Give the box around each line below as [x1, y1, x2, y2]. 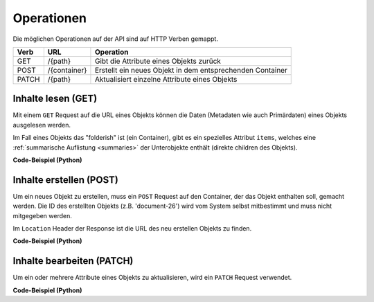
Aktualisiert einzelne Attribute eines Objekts [94, 74, 238, 84]
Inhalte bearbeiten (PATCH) [12, 255, 134, 267]
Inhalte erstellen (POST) [12, 174, 119, 186]
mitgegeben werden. [12, 211, 72, 220]
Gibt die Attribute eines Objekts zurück [94, 56, 222, 66]
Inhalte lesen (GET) [12, 93, 98, 105]
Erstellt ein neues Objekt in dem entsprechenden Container [94, 65, 287, 75]
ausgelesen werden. [12, 121, 71, 129]
